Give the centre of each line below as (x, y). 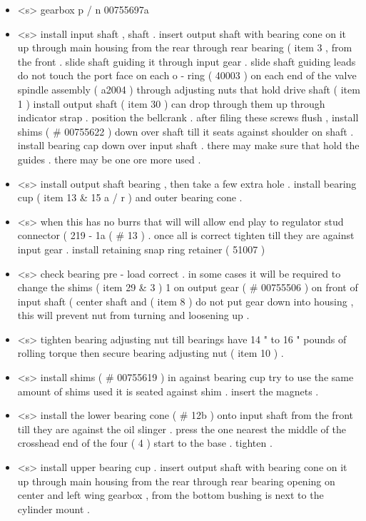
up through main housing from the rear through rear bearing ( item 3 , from (185, 47)
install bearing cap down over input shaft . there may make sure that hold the (188, 145)
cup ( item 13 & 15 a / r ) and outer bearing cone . (130, 197)
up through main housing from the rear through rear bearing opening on (176, 481)
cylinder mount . (54, 509)
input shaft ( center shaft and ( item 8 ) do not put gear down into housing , (185, 301)
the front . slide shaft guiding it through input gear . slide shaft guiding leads (187, 61)
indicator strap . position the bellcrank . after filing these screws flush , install (188, 117)
